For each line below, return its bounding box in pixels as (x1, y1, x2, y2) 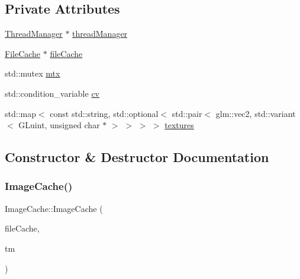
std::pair (172, 107, 202, 119)
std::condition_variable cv (5, 87, 99, 99)
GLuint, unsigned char (18, 119, 100, 131)
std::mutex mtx (5, 67, 60, 80)
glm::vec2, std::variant (215, 107, 296, 119)
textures (164, 119, 194, 131)
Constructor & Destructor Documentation (5, 148, 269, 166)
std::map (5, 107, 36, 119)
